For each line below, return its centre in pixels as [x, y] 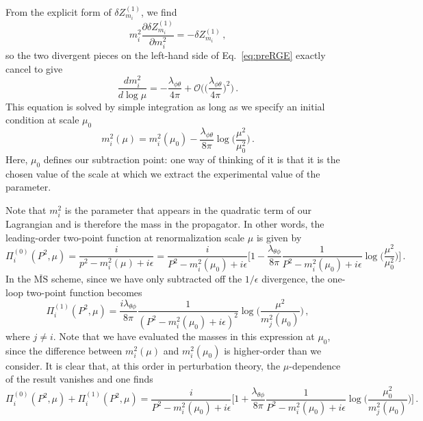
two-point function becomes [84, 292]
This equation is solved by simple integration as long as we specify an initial [165, 106]
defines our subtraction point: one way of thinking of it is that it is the [192, 159]
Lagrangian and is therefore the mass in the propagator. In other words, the [165, 224]
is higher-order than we [273, 350]
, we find [159, 12]
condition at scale [42, 120]
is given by [279, 237]
